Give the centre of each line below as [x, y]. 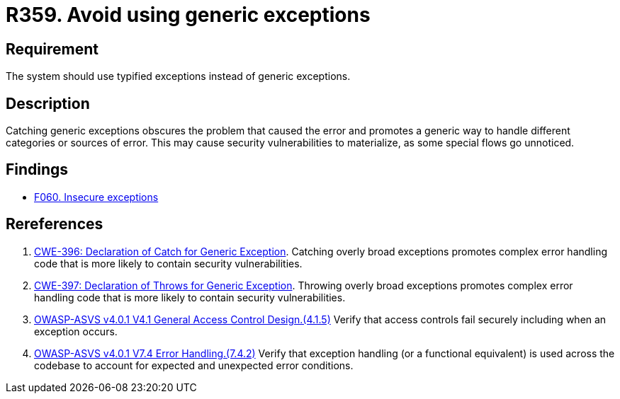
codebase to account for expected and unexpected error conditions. [194, 365]
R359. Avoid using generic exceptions [188, 15]
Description [48, 103]
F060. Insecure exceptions [96, 197]
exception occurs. [76, 331]
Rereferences [55, 224]
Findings [37, 170]
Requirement [52, 49]
